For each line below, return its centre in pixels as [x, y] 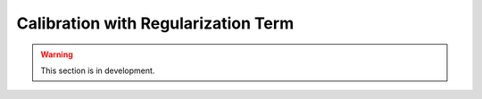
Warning [57, 54]
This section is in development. [98, 70]
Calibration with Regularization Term [155, 23]
